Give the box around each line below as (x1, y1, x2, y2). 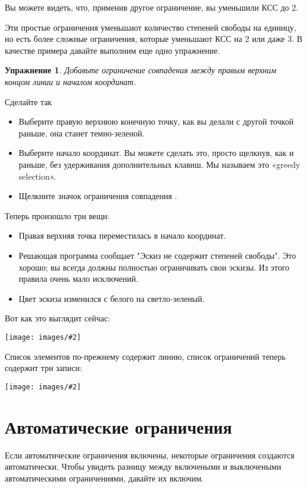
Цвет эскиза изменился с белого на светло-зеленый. (18, 292, 205, 304)
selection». (18, 170, 56, 182)
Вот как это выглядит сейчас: (5, 312, 111, 324)
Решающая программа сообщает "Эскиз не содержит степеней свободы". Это (18, 249, 296, 261)
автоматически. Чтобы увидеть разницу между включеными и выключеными (5, 460, 282, 473)
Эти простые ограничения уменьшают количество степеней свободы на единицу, (5, 21, 296, 33)
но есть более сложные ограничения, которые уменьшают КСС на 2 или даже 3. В (5, 32, 303, 45)
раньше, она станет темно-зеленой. (18, 126, 145, 139)
